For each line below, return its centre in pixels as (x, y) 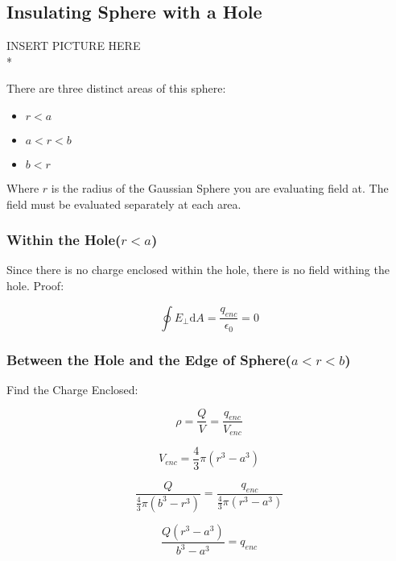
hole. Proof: (35, 285)
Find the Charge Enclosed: (72, 389)
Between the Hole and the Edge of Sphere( (149, 359)
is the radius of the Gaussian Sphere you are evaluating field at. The (220, 187)
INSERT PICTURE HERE (74, 46)
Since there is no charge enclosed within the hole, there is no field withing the (198, 270)
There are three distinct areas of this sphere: (116, 88)
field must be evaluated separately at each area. (124, 204)
